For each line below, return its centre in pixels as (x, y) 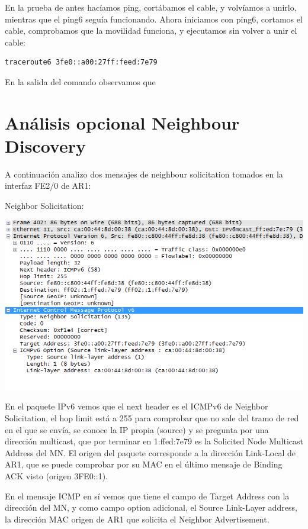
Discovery (45, 145)
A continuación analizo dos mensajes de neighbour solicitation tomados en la (144, 174)
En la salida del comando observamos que (80, 81)
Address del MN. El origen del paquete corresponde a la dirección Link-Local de (150, 452)
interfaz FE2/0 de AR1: (48, 186)
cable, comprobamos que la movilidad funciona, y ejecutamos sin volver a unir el (151, 30)
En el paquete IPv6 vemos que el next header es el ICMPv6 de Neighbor (137, 406)
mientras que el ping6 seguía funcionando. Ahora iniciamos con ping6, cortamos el (154, 19)
